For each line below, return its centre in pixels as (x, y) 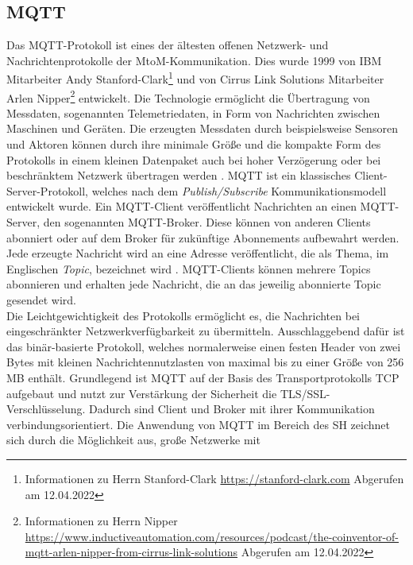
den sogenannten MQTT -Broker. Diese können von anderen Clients (207, 222)
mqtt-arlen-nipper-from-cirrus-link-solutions (131, 552)
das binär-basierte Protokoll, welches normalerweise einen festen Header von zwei (204, 346)
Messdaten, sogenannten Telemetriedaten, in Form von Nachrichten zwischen (193, 112)
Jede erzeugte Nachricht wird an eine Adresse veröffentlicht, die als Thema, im (198, 253)
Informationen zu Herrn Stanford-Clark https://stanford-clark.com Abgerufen (214, 478)
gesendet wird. (42, 300)
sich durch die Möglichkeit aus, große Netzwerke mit (133, 440)
